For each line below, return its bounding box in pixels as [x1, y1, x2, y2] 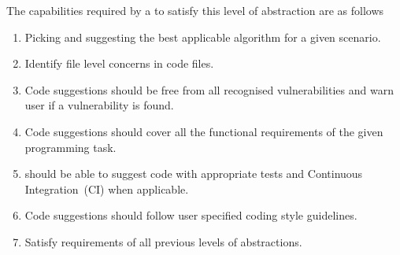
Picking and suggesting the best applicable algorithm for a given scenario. [24, 28, 381, 45]
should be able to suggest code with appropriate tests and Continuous [24, 165, 363, 182]
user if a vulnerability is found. [24, 97, 174, 113]
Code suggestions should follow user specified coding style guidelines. [24, 207, 357, 224]
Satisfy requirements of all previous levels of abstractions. [24, 233, 302, 249]
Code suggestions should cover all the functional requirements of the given [24, 123, 383, 139]
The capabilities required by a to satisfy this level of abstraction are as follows [6, 2, 384, 18]
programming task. [24, 139, 117, 155]
